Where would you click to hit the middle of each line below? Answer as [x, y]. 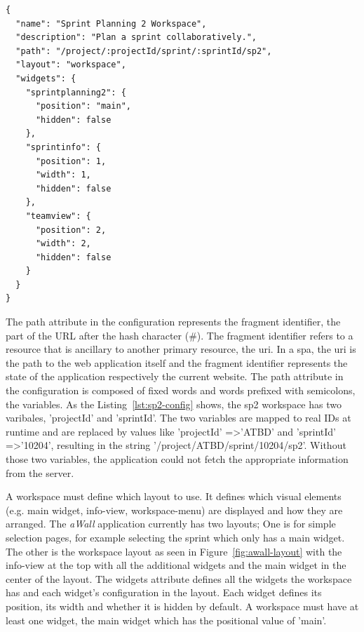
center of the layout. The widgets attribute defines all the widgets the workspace [179, 578]
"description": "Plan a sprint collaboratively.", [136, 38]
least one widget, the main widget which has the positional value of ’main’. [166, 620]
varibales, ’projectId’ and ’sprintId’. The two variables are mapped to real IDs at [178, 418]
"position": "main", [83, 106]
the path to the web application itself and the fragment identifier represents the [177, 362]
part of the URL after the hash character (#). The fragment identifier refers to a [180, 335]
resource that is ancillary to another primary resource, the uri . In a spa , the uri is [181, 349]
